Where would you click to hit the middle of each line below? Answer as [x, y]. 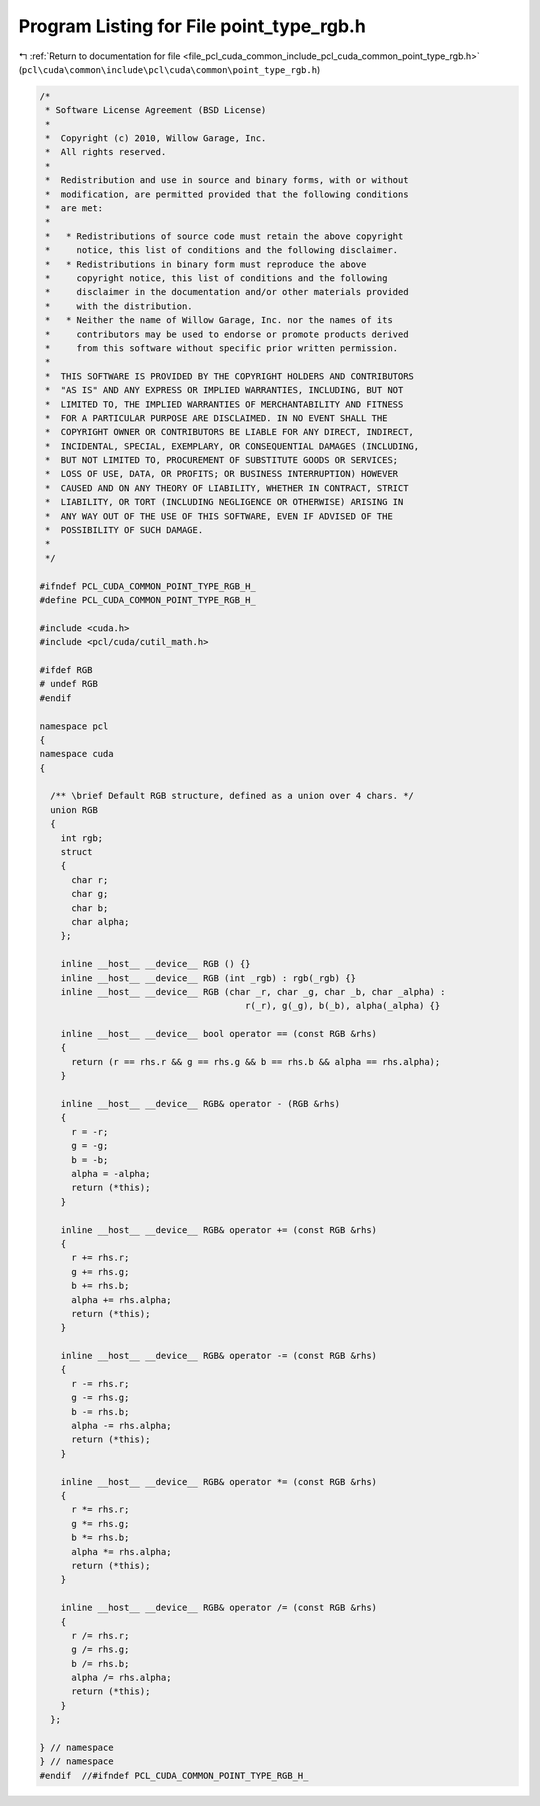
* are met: [74, 208]
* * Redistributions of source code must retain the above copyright [224, 236]
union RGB [74, 809]
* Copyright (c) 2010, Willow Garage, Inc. [156, 138]
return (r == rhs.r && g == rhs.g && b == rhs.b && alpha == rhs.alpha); [256, 1061]
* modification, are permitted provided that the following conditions [227, 194]
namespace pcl [74, 726]
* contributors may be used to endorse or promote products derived [227, 334]
